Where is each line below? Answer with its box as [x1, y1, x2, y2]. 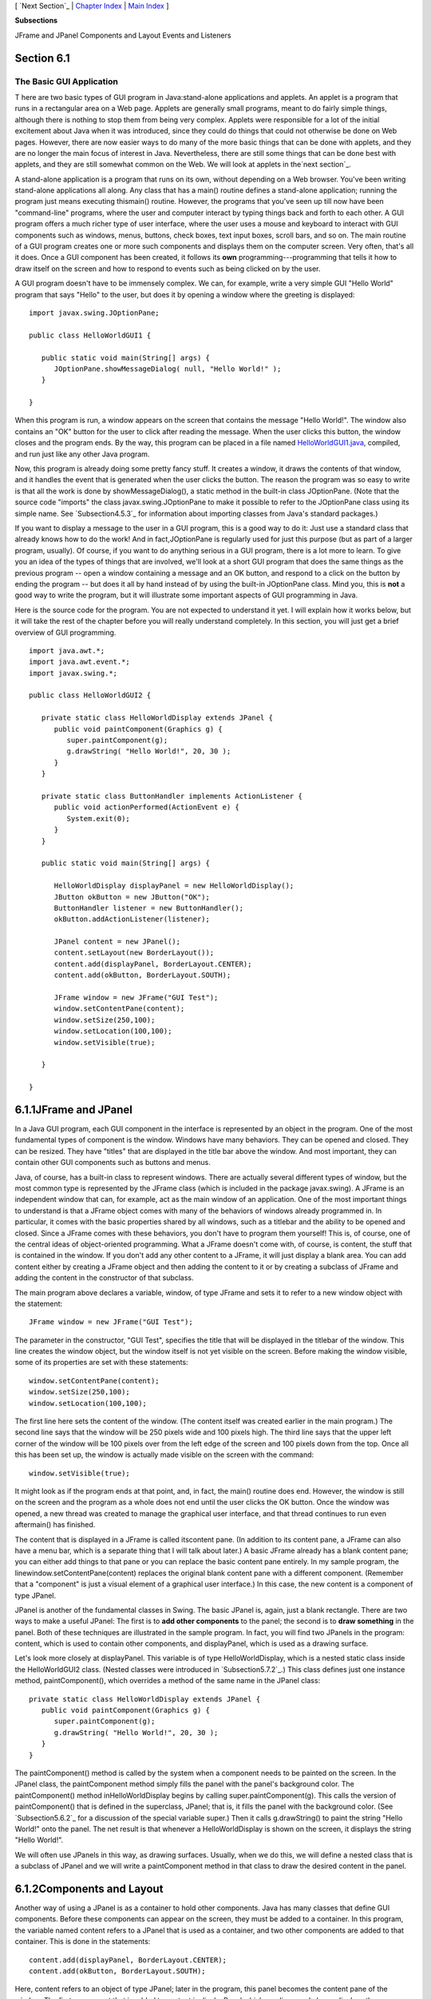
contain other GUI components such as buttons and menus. [14, 1158, 212, 1167]
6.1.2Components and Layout [14, 1881, 164, 1895]
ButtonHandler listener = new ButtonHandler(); [53, 904, 243, 912]
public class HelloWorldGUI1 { [29, 330, 152, 340]
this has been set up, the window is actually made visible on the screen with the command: [14, 1450, 314, 1459]
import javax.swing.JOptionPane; [29, 308, 160, 317]
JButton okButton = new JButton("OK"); [53, 892, 211, 901]
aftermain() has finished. [14, 1520, 96, 1530]
